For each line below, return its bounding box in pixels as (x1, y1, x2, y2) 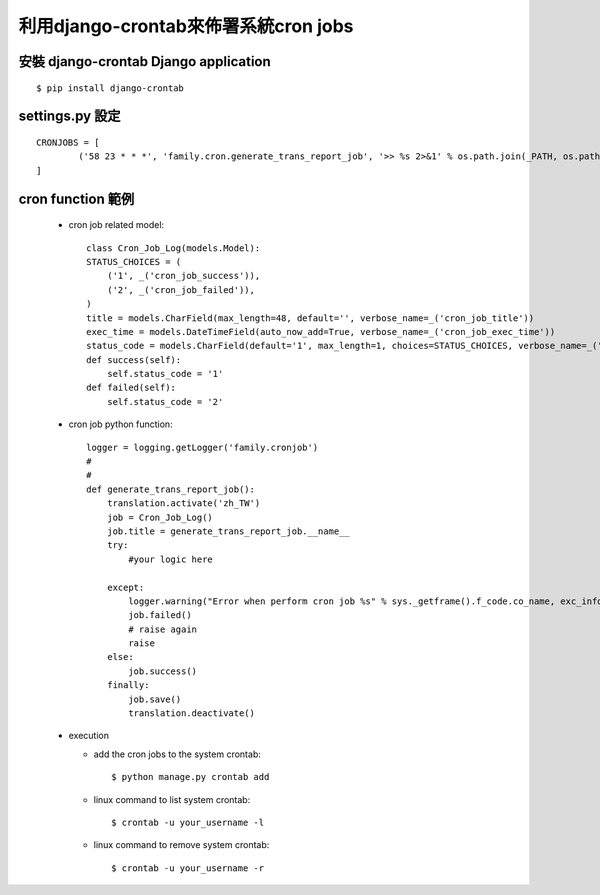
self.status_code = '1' (106, 368, 224, 380)
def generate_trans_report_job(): (86, 483, 255, 495)
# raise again (128, 623, 198, 635)
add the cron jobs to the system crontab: (93, 748, 262, 760)
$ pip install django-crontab (36, 82, 185, 94)
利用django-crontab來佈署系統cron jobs (18, 15, 354, 37)
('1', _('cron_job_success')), (106, 270, 261, 282)
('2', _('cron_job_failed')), (106, 284, 255, 295)
